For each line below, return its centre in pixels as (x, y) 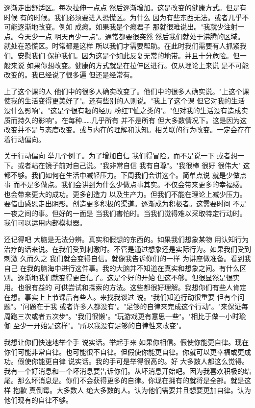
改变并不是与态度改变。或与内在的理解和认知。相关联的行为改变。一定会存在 (127, 130)
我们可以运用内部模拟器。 (45, 223)
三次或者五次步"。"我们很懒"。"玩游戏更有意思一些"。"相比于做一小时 (128, 316)
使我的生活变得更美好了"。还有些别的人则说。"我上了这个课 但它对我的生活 (125, 101)
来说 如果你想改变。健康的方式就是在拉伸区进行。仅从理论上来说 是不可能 (130, 65)
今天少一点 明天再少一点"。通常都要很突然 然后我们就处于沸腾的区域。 (131, 36)
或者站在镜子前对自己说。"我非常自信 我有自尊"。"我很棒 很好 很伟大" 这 (134, 165)
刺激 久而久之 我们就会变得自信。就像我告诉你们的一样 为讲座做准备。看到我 (127, 258)
